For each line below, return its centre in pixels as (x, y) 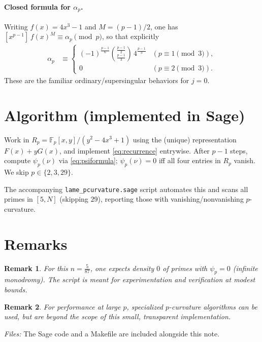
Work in (17, 139)
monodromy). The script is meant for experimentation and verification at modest (130, 279)
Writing (16, 26)
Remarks (36, 243)
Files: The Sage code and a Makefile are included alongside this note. (112, 333)
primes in (19, 199)
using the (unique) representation (185, 139)
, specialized (145, 306)
